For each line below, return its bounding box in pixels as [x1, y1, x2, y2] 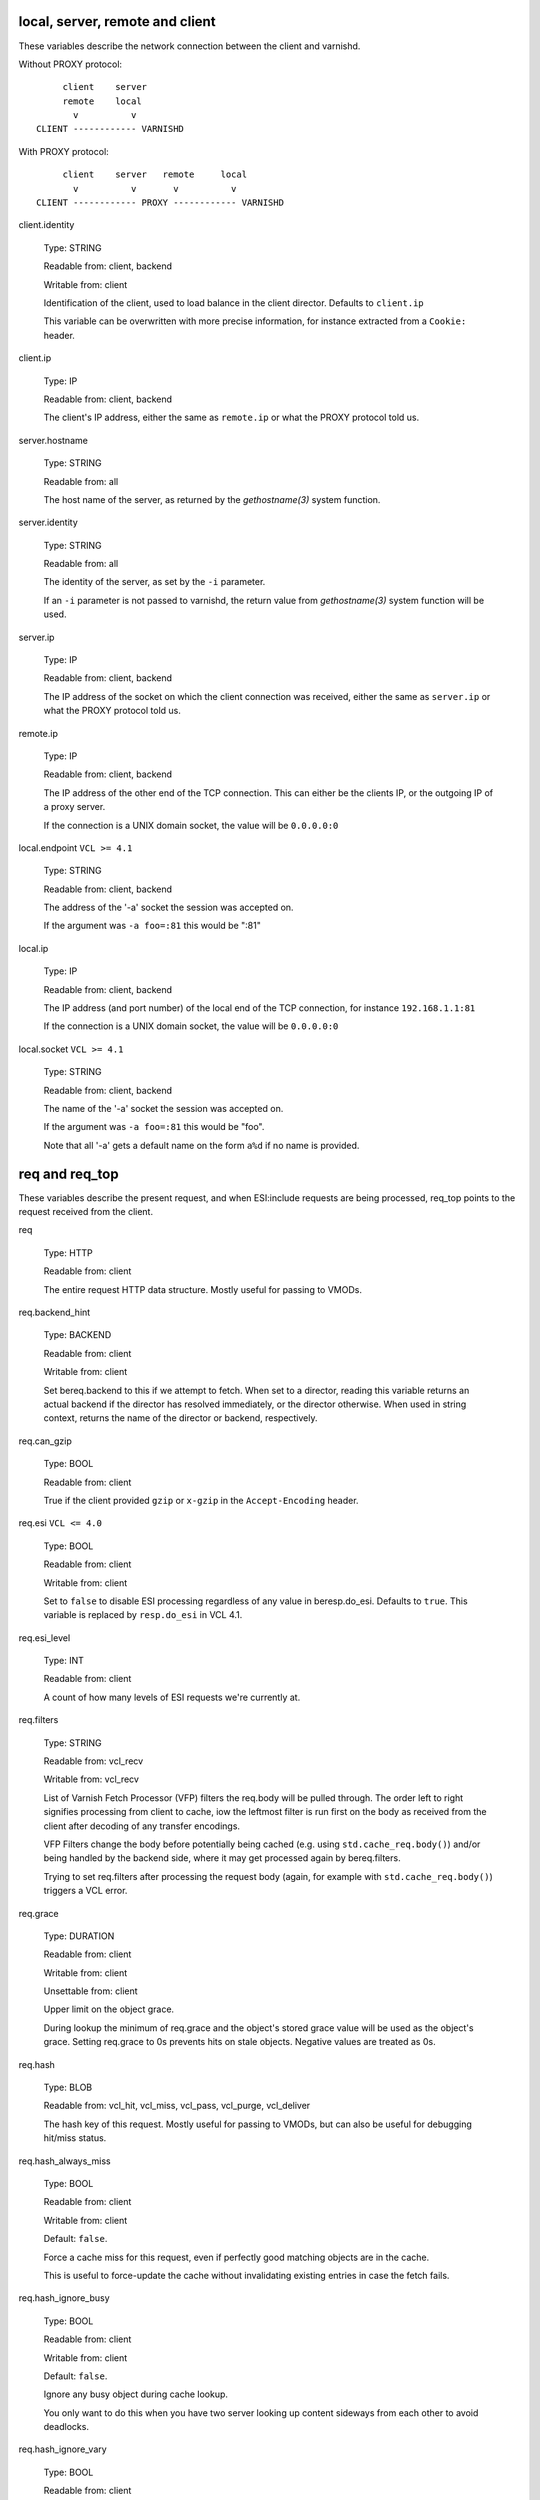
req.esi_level [18, 1631, 71, 1644]
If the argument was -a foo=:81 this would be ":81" [43, 920, 262, 932]
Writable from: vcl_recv [43, 1773, 140, 1785]
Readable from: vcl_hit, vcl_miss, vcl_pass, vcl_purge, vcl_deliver [43, 2100, 311, 2112]
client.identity [18, 219, 75, 231]
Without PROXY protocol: [18, 58, 123, 70]
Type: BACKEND [43, 1329, 112, 1341]
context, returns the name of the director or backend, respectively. [43, 1412, 319, 1424]
